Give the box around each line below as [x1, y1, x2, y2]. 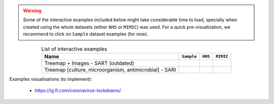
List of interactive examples [41, 45, 108, 53]
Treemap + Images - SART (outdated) [44, 60, 134, 67]
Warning [23, 8, 42, 14]
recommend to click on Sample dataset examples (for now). [23, 31, 148, 37]
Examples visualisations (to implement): [9, 76, 92, 82]
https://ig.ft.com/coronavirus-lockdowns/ [35, 87, 121, 93]
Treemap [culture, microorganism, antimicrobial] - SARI [44, 66, 176, 73]
